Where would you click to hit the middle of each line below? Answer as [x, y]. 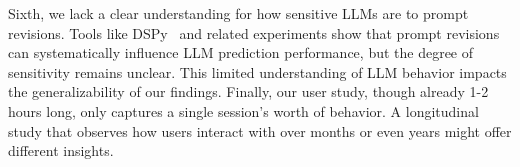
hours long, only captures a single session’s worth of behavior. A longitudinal [243, 110]
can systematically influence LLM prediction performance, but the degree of [241, 52]
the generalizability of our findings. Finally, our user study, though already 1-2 [248, 91]
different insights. [61, 150]
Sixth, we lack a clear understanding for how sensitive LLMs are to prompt [238, 13]
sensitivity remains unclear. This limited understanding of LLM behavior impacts [257, 71]
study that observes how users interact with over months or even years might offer [260, 130]
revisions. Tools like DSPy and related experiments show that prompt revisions [254, 32]
